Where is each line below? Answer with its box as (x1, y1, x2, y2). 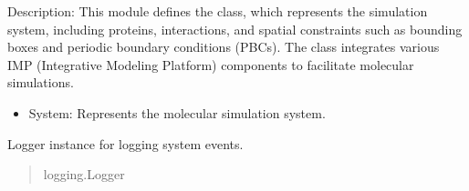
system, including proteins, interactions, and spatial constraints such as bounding (7, 19, 463, 38)
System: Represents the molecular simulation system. (28, 103, 326, 122)
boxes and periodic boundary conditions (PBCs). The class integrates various (7, 37, 440, 56)
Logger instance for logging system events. (7, 134, 244, 153)
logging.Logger (43, 165, 125, 184)
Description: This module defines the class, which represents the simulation (7, 2, 428, 20)
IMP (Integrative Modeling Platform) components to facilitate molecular (7, 55, 414, 74)
